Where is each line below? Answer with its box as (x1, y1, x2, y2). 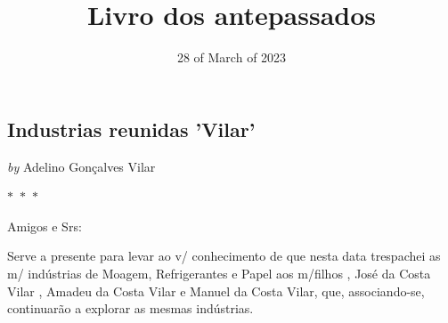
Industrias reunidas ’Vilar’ (7, 115, 256, 142)
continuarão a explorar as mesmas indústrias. (7, 299, 254, 318)
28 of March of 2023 (176, 48, 287, 67)
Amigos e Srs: (7, 216, 82, 235)
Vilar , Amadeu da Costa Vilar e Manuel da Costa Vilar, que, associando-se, (7, 281, 425, 300)
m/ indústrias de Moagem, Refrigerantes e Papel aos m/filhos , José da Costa (7, 263, 431, 282)
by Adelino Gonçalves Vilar (7, 157, 156, 175)
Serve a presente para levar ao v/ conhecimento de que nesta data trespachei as (7, 246, 441, 265)
